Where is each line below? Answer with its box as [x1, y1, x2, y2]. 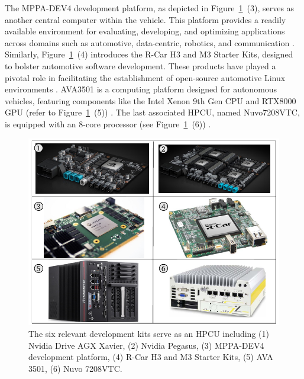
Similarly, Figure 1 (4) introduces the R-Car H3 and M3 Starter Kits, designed [5, 48, 293, 60]
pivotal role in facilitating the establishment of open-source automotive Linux [5, 71, 286, 83]
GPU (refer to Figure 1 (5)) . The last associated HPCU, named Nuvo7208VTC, [5, 106, 300, 118]
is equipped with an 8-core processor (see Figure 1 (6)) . [5, 117, 211, 130]
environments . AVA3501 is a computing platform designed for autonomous [5, 83, 277, 95]
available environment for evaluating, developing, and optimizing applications [5, 25, 285, 37]
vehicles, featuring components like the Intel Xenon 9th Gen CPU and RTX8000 [5, 94, 296, 107]
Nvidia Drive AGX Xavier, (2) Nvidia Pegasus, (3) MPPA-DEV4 [28, 339, 264, 351]
